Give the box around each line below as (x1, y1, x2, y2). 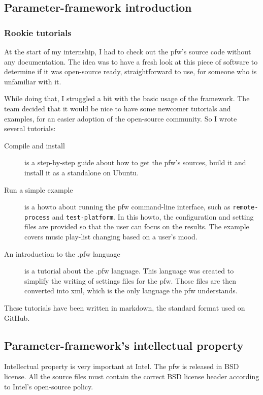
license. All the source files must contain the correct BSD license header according (4, 371, 259, 381)
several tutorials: (4, 123, 56, 134)
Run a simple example (4, 184, 73, 195)
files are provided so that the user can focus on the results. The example (24, 221, 249, 232)
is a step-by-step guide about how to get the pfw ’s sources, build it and (24, 157, 246, 168)
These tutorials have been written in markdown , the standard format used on (4, 302, 245, 313)
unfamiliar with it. (4, 76, 61, 86)
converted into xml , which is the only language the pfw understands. (24, 285, 238, 296)
